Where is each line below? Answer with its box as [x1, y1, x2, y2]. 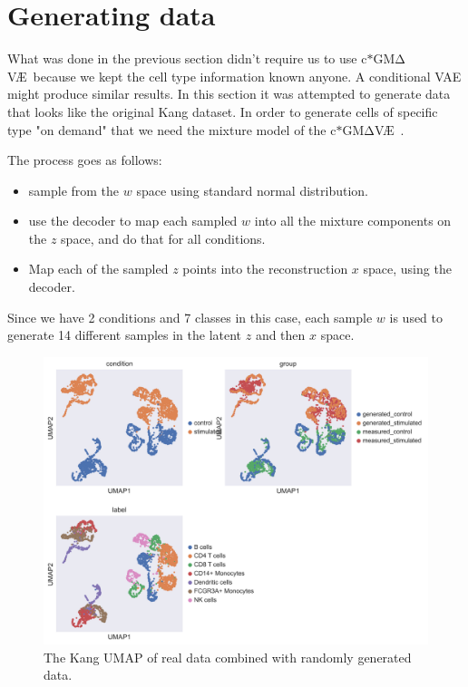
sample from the [28, 180, 120, 199]
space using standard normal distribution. [136, 180, 369, 199]
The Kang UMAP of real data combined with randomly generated [44, 647, 412, 666]
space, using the [363, 259, 452, 278]
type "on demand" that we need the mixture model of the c [7, 120, 336, 139]
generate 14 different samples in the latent [7, 325, 242, 344]
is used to [389, 307, 444, 326]
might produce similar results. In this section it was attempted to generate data [7, 84, 451, 103]
